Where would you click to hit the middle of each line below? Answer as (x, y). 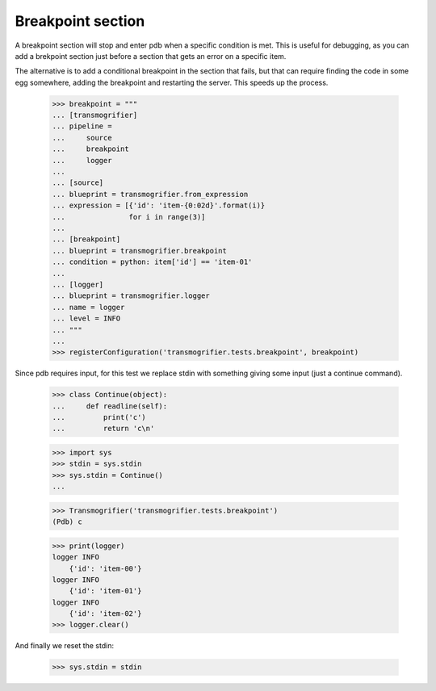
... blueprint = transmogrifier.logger (131, 296)
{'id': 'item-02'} (105, 614)
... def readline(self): (110, 406)
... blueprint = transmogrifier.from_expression (150, 194)
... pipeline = (82, 126)
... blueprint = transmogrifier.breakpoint (140, 251)
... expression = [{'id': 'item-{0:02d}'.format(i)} (159, 205)
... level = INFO (86, 318)
